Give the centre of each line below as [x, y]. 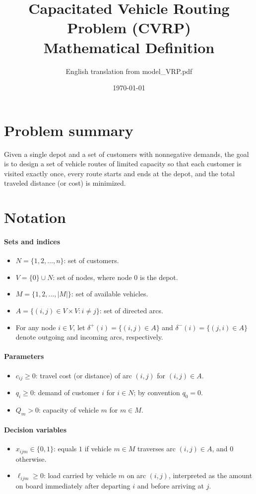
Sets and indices [32, 241]
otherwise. [31, 459]
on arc [136, 475]
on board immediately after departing [73, 485]
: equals [65, 449]
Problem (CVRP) [129, 28]
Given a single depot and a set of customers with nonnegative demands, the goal [127, 154]
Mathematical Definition [129, 47]
